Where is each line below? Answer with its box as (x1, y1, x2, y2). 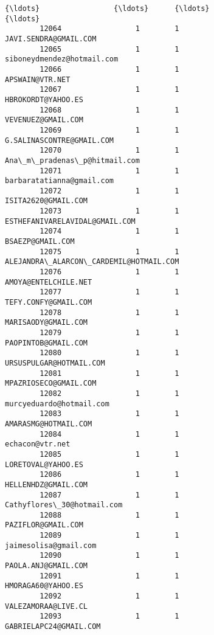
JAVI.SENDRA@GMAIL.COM (5, 34, 97, 43)
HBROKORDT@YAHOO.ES (5, 95, 83, 104)
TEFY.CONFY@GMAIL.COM (5, 298, 92, 307)
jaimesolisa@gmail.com (5, 541, 97, 550)
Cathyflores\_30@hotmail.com (5, 501, 123, 510)
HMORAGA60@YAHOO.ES (5, 581, 83, 591)
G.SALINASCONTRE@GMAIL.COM (5, 136, 114, 145)
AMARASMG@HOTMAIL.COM (5, 419, 92, 428)
